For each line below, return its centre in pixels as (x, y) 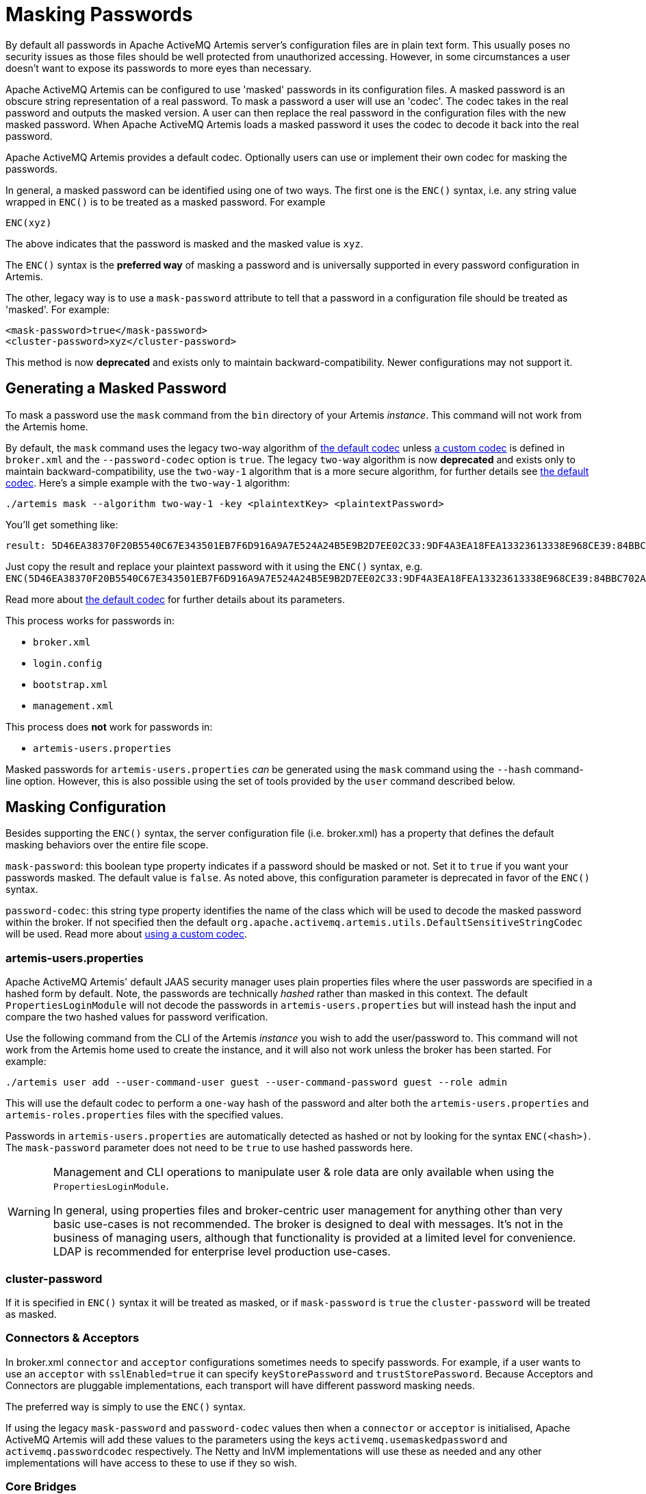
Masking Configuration (86, 807)
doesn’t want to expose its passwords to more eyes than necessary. (159, 68)
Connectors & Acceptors (73, 1338)
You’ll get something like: (62, 524)
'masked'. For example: (57, 309)
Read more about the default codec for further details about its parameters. (176, 599)
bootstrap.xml (70, 684)
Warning (29, 1212)
